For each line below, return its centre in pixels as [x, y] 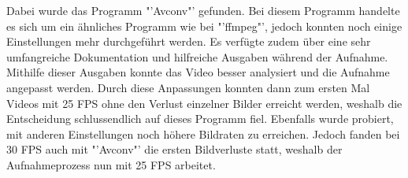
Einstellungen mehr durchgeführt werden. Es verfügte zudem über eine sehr [189, 41]
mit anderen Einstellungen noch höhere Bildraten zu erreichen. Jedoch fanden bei [203, 133]
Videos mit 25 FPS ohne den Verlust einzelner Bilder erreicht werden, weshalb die [204, 103]
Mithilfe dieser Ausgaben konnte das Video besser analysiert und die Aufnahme [198, 72]
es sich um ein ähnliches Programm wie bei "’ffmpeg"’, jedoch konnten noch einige [204, 26]
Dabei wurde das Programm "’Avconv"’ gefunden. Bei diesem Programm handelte [203, 10]
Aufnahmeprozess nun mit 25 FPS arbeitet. [111, 164]
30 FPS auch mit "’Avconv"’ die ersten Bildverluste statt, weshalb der [174, 149]
